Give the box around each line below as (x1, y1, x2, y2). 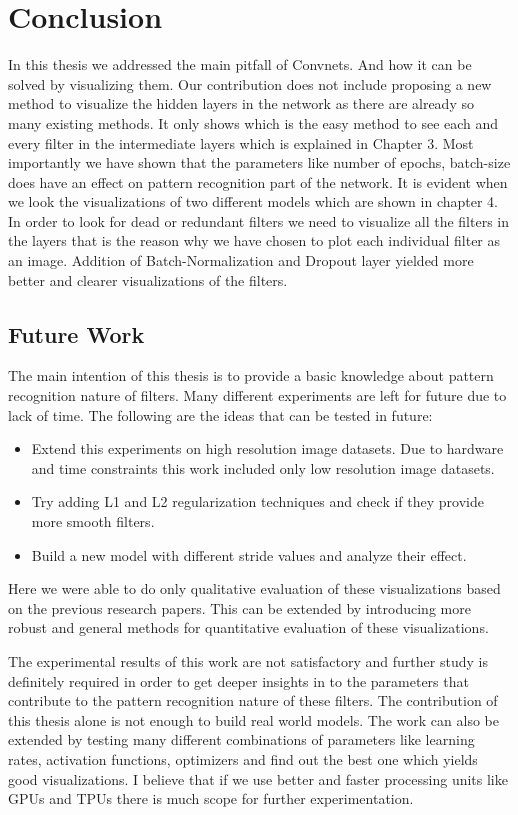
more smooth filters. (31, 511, 155, 532)
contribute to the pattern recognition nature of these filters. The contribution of (8, 690, 498, 711)
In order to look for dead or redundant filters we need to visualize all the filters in (8, 210, 510, 231)
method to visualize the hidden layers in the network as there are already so (8, 93, 474, 114)
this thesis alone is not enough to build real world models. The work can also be (8, 709, 499, 730)
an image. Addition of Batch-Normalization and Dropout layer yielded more (8, 250, 474, 271)
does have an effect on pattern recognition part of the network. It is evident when (8, 171, 508, 192)
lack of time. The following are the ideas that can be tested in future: (8, 404, 433, 425)
